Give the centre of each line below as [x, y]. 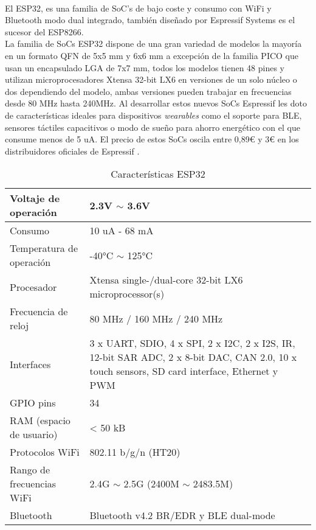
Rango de [30, 470]
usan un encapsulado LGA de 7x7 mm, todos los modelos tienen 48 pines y [145, 67]
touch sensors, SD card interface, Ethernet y [184, 371]
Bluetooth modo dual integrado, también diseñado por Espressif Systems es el [150, 20]
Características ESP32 [158, 174]
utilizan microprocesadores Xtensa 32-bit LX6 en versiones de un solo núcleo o [151, 79]
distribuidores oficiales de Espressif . [72, 151]
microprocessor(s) [127, 294]
